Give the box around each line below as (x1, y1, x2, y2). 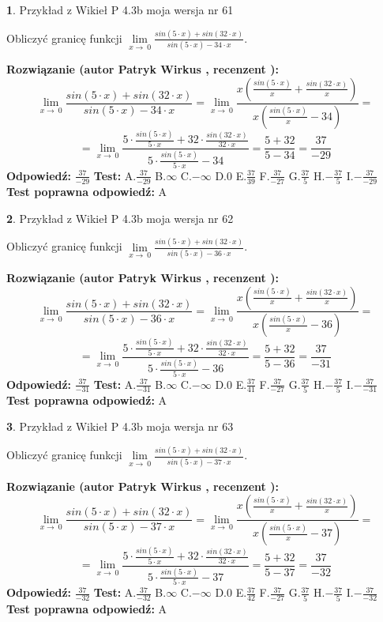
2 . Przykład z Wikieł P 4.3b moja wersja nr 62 (6, 209, 234, 226)
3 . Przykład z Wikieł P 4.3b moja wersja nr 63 (6, 418, 234, 435)
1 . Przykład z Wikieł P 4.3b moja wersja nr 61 (6, 2, 234, 17)
